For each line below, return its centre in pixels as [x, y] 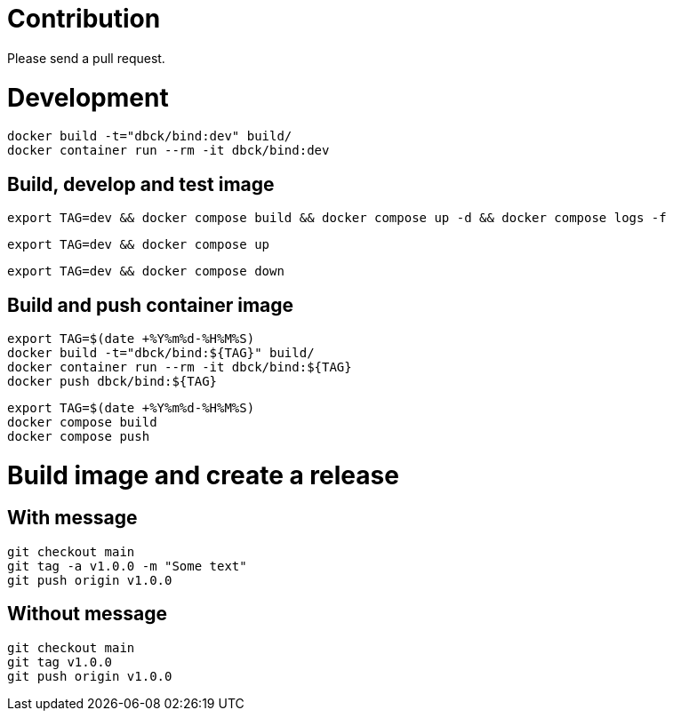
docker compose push [79, 436]
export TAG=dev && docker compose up [139, 245]
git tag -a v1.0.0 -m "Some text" [127, 566]
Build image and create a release [203, 475]
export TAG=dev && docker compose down [146, 271]
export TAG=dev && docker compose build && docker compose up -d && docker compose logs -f [337, 218]
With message [72, 518]
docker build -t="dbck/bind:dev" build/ [150, 136]
